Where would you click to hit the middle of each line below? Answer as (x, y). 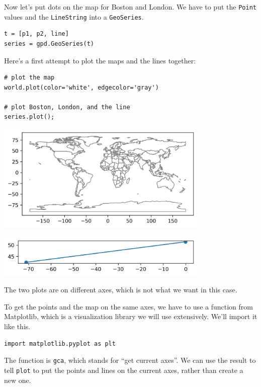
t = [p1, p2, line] (36, 34)
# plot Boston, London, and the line (67, 107)
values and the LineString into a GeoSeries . (74, 16)
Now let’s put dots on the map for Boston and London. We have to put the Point (130, 7)
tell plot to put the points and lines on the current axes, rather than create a (124, 370)
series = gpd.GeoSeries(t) (49, 44)
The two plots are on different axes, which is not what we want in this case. (121, 290)
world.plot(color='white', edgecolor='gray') (81, 87)
